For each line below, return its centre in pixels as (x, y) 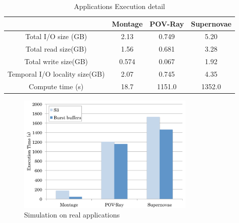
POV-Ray (167, 23)
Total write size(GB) (56, 61)
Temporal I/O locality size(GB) (56, 73)
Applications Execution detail (119, 6)
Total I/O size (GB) (56, 36)
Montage (127, 23)
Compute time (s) (56, 86)
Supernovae (211, 23)
